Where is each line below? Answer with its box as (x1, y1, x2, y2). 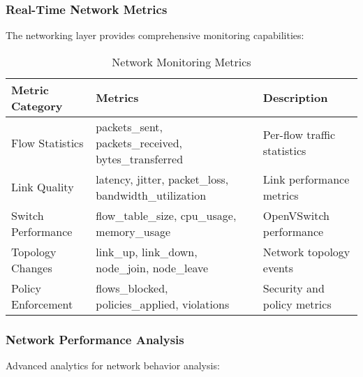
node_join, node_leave (96, 259, 209, 276)
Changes (11, 259, 52, 276)
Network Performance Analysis (6, 330, 184, 348)
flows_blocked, (96, 279, 168, 296)
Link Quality (11, 179, 74, 195)
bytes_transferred (96, 150, 184, 167)
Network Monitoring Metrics (112, 53, 251, 70)
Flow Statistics (11, 134, 84, 151)
